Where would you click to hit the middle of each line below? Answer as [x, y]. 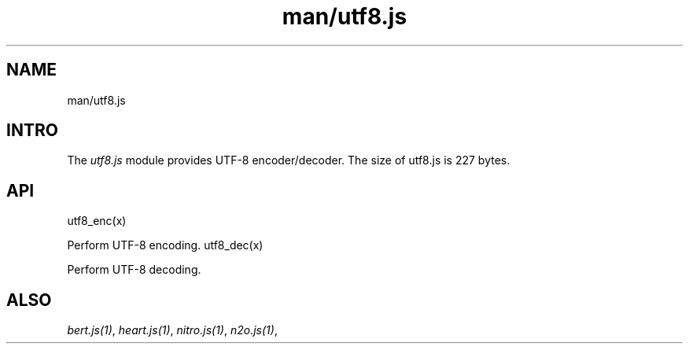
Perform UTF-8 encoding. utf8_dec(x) [165, 245]
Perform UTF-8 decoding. [134, 270]
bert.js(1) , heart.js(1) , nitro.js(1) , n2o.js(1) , [172, 330]
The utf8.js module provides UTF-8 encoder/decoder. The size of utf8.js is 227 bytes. [289, 160]
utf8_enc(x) [97, 221]
